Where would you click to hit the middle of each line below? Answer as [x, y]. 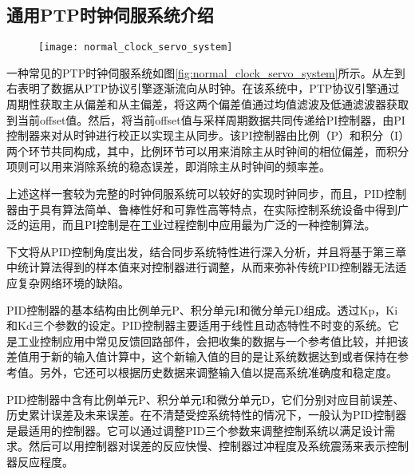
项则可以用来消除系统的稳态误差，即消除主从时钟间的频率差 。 [168, 166]
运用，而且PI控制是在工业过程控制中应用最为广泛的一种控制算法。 [202, 225]
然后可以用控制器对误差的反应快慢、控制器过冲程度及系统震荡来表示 [207, 446]
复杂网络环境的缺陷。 [73, 282]
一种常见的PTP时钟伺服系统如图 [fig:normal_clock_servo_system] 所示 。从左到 [206, 72]
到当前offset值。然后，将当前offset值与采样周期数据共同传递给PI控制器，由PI [206, 119]
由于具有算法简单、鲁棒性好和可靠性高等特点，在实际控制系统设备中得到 [207, 209]
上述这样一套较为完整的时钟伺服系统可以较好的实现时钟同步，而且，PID [196, 194]
